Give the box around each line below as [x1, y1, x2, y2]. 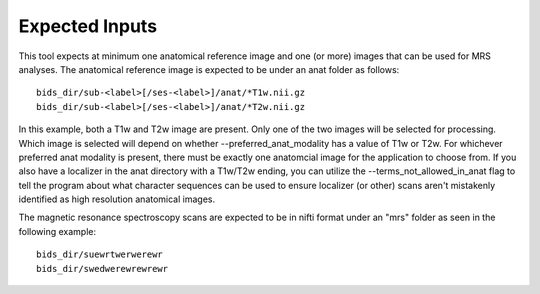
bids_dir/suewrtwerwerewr [36, 249, 164, 260]
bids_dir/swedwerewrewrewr [36, 263, 169, 274]
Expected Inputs [18, 15, 158, 37]
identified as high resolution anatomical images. [18, 193, 215, 205]
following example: [18, 225, 97, 237]
